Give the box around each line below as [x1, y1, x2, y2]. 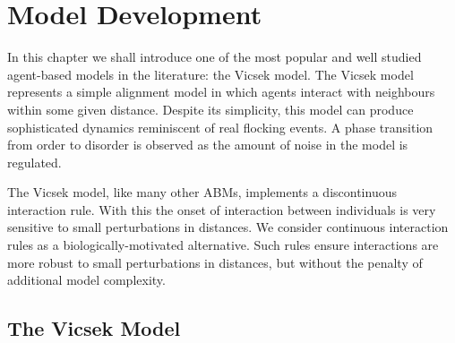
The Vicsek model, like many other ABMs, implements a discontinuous [7, 183, 397, 202]
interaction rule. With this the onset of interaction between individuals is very [7, 200, 436, 219]
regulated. [7, 152, 62, 171]
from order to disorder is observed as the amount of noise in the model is [7, 135, 408, 154]
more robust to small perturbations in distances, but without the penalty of [7, 253, 423, 271]
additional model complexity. [7, 270, 166, 289]
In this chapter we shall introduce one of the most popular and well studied [7, 47, 422, 66]
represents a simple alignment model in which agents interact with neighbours [7, 82, 435, 101]
